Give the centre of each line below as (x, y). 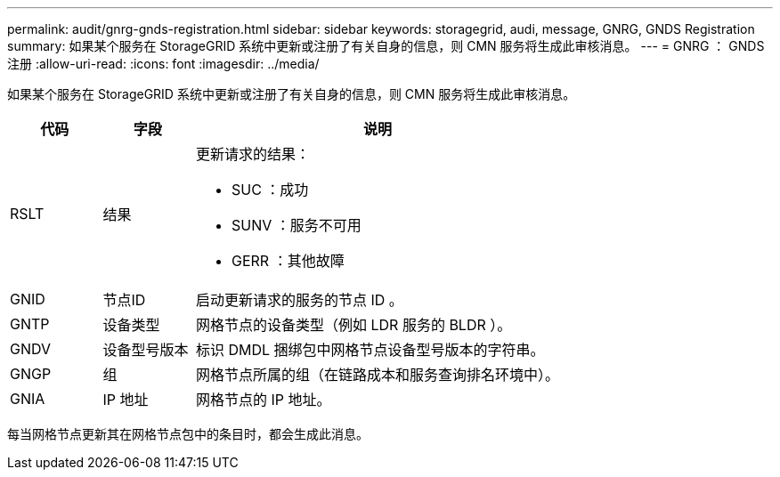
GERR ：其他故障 (288, 261)
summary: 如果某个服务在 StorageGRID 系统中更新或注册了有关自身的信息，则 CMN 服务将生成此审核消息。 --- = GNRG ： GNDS (386, 46)
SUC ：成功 (270, 190)
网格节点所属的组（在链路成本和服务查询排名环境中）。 (378, 375)
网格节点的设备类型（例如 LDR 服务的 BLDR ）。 (354, 325)
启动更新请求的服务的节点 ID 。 (300, 300)
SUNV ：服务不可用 (297, 225)
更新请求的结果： (253, 154)
